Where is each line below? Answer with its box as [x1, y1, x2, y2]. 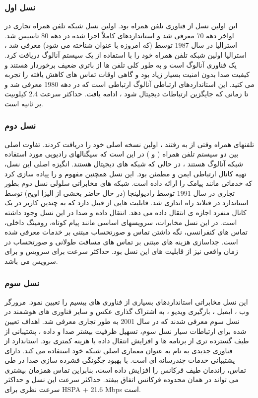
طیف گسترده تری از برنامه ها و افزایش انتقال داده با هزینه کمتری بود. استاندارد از [4, 335, 249, 346]
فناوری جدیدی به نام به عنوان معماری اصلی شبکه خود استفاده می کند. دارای [4, 345, 233, 355]
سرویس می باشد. [4, 255, 58, 266]
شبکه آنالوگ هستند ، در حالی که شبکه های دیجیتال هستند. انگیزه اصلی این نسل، [4, 158, 243, 168]
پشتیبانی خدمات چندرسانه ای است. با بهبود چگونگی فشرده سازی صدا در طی [4, 355, 235, 365]
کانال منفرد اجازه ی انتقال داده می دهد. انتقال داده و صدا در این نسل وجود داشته [4, 207, 247, 217]
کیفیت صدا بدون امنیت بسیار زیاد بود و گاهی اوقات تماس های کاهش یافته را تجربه [4, 69, 250, 80]
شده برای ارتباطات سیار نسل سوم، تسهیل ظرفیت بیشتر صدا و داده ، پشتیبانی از [4, 325, 247, 336]
